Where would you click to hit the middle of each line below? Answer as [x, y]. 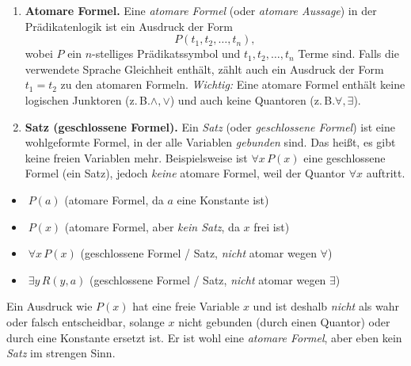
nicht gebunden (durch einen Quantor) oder [284, 321]
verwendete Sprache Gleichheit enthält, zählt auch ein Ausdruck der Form [204, 69]
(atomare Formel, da [114, 199]
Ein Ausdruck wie [49, 306]
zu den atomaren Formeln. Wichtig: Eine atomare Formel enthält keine [233, 84]
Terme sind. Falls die [348, 53]
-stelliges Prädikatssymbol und [166, 53]
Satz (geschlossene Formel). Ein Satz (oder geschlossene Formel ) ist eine [210, 126]
